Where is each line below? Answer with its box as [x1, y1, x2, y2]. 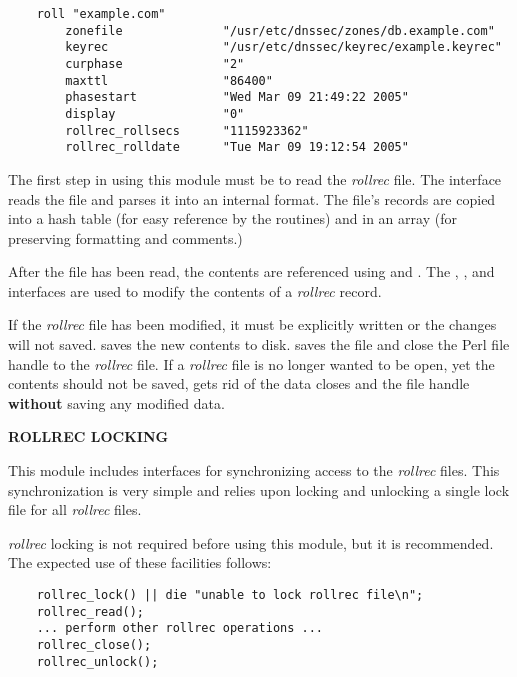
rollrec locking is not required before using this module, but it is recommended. [8, 532, 494, 553]
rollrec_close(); [36, 637, 152, 652]
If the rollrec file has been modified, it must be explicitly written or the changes [8, 314, 497, 335]
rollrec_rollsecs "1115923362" [65, 123, 309, 138]
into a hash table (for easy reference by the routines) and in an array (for [8, 208, 457, 229]
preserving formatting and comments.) [8, 227, 243, 248]
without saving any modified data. [8, 392, 225, 413]
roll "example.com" [36, 7, 166, 21]
